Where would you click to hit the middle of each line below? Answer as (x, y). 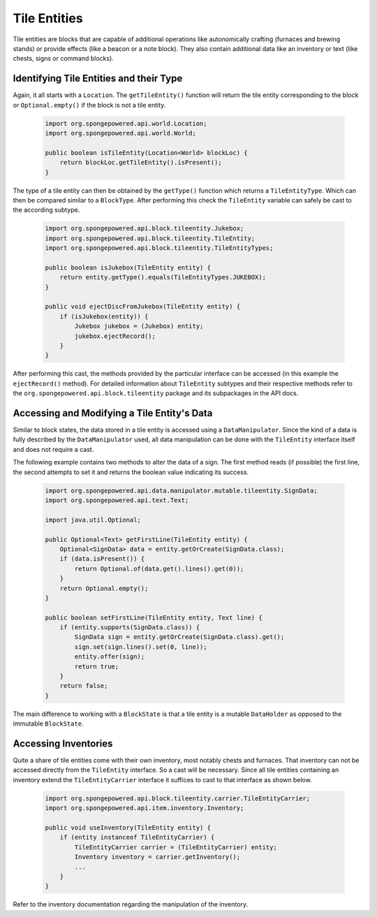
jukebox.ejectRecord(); (115, 336)
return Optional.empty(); (104, 588)
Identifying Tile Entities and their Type (98, 79)
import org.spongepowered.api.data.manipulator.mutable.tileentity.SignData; (181, 490)
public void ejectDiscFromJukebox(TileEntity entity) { (143, 307)
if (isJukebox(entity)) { (104, 316)
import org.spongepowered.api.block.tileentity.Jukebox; (145, 228)
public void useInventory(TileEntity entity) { (128, 828)
